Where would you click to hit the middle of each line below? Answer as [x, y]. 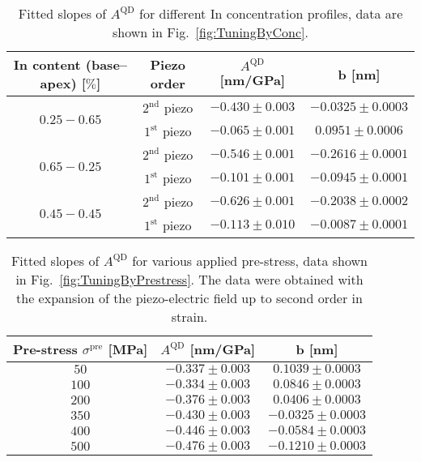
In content [47, 64]
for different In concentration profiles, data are [271, 13]
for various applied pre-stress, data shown [250, 261]
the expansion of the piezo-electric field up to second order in [189, 298]
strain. [189, 317]
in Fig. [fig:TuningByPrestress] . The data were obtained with [189, 279]
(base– [106, 64]
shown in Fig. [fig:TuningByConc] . [210, 32]
